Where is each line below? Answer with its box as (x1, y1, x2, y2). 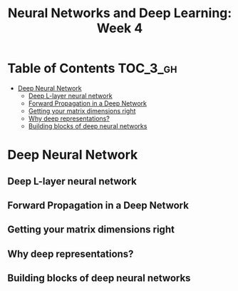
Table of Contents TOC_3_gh (7, 61, 177, 76)
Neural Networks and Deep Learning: (7, 5, 232, 21)
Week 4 (96, 20, 143, 36)
